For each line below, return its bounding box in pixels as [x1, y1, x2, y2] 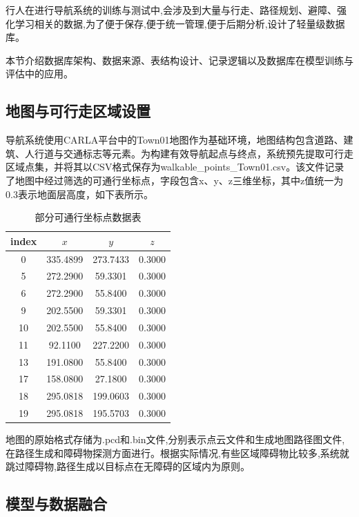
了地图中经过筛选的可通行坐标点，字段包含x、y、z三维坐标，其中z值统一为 [6, 173, 344, 187]
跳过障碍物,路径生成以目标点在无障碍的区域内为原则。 [6, 459, 250, 474]
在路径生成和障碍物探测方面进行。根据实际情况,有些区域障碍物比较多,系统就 [6, 445, 349, 460]
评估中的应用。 [6, 66, 73, 81]
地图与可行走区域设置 [6, 100, 151, 121]
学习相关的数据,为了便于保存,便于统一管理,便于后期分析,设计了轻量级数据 [14, 16, 345, 30]
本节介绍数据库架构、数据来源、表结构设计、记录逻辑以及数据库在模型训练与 [6, 52, 353, 67]
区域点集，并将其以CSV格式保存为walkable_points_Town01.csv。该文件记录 [6, 159, 345, 174]
